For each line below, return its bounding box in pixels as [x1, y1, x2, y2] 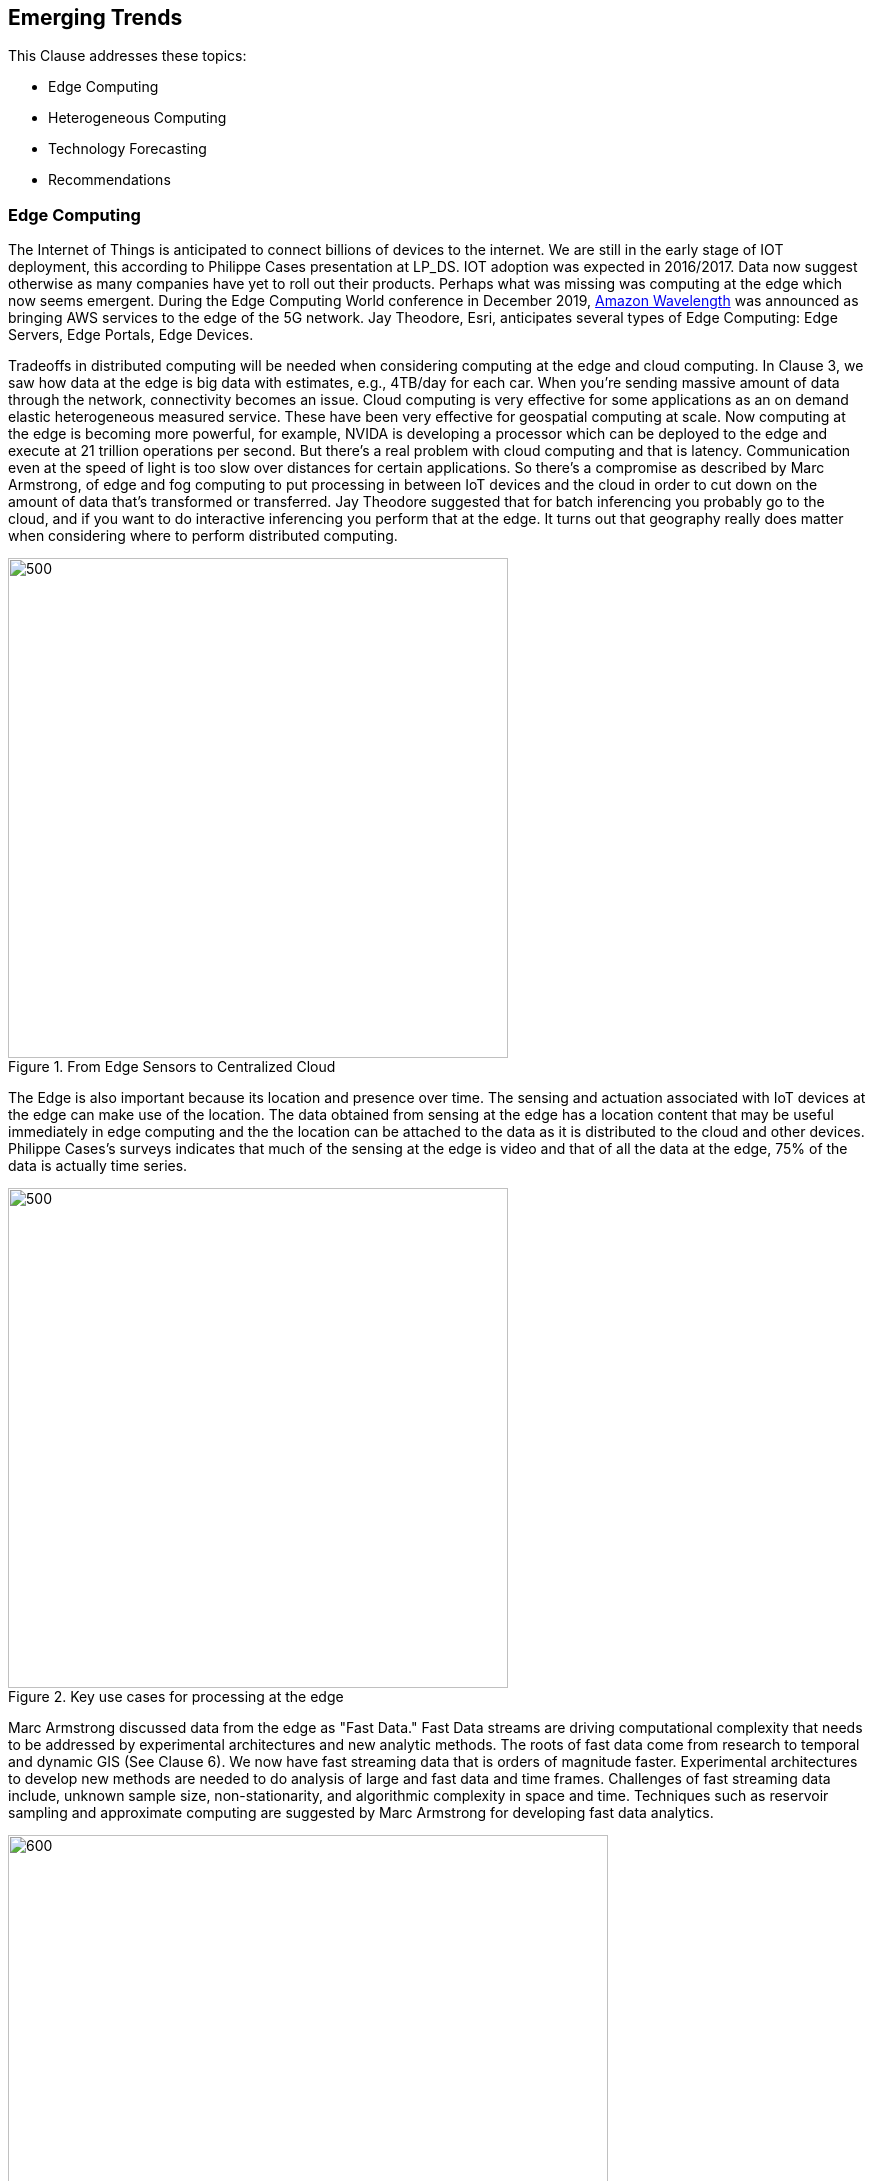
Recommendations [48, 171, 171, 189]
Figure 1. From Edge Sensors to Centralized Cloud [8, 1058, 336, 1076]
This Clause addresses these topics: [8, 47, 247, 65]
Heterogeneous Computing [48, 109, 227, 127]
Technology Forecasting [48, 140, 207, 158]
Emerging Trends [8, 5, 183, 30]
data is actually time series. [8, 1157, 188, 1175]
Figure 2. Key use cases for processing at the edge [8, 1688, 344, 1706]
